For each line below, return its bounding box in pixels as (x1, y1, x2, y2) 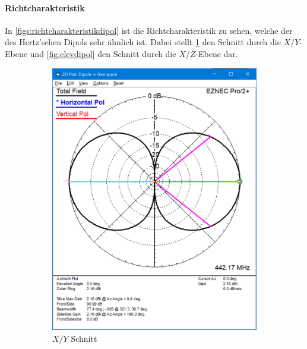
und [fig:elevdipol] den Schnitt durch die (30, 47, 176, 59)
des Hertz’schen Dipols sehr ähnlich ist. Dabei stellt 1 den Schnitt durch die (5, 36, 281, 48)
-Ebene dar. (195, 47, 238, 59)
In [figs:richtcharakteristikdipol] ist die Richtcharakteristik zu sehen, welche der (5, 24, 293, 36)
